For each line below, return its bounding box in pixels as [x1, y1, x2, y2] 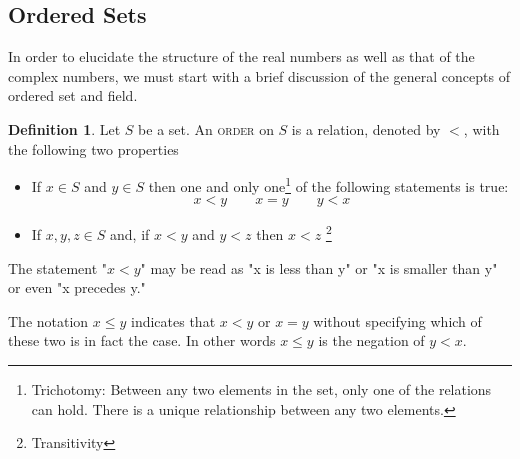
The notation [8, 310, 89, 331]
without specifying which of [313, 310, 482, 331]
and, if [110, 224, 150, 245]
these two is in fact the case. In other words [8, 330, 276, 351]
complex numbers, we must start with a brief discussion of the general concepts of [8, 65, 510, 86]
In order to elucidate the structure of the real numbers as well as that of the [8, 46, 475, 67]
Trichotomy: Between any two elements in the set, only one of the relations [31, 379, 492, 400]
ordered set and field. [8, 85, 138, 106]
